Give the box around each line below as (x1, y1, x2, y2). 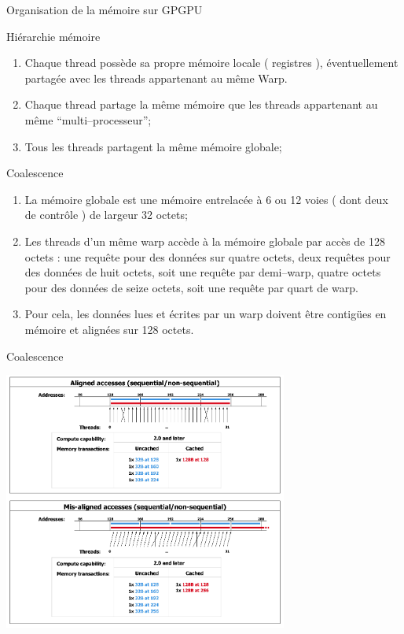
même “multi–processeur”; (24, 111, 152, 128)
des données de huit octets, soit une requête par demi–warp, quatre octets (24, 264, 381, 280)
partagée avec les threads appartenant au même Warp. (24, 69, 288, 86)
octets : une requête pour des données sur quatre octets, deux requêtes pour (24, 248, 391, 265)
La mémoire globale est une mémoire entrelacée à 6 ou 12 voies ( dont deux (24, 191, 388, 207)
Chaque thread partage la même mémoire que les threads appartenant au (24, 96, 378, 113)
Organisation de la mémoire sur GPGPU (6, 2, 203, 17)
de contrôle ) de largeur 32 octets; (24, 206, 188, 223)
